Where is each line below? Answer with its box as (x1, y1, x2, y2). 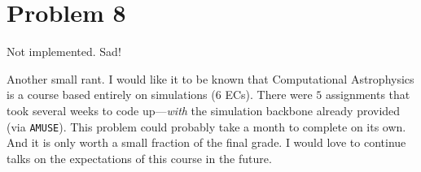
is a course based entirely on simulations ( (7, 86, 216, 103)
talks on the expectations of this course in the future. (7, 149, 272, 166)
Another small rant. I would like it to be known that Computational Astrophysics (7, 70, 414, 87)
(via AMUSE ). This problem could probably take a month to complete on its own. (7, 118, 406, 135)
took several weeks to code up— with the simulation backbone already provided (7, 101, 401, 118)
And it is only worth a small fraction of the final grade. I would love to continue (7, 134, 406, 151)
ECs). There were (225, 86, 313, 103)
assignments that (325, 86, 410, 103)
